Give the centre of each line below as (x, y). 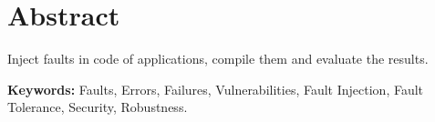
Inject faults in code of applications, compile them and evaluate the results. (218, 59)
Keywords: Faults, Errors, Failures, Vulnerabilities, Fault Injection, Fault (216, 89)
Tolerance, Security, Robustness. (98, 107)
